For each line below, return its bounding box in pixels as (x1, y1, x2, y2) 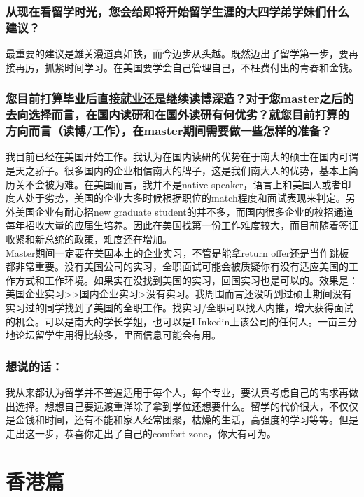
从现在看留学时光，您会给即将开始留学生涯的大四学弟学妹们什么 (6, 2, 349, 20)
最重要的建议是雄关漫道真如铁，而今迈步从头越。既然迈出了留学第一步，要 (6, 46, 349, 61)
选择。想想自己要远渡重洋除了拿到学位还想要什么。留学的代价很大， (15, 398, 329, 413)
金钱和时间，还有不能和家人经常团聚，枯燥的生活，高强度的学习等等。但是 (15, 412, 358, 427)
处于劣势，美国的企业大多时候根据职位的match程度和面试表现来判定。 (24, 190, 346, 205)
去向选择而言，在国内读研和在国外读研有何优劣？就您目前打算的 (6, 106, 349, 123)
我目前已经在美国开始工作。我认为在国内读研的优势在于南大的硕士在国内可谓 (6, 149, 358, 164)
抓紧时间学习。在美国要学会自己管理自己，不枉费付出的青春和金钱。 (44, 59, 358, 74)
